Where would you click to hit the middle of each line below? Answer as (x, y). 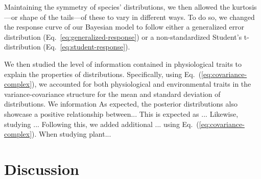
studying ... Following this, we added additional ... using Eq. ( (102, 124)
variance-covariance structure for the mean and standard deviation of (112, 94)
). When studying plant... (72, 134)
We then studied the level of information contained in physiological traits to (123, 63)
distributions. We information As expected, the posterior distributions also (121, 104)
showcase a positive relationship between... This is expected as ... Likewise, (121, 113)
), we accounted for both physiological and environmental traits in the (141, 84)
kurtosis (244, 7)
